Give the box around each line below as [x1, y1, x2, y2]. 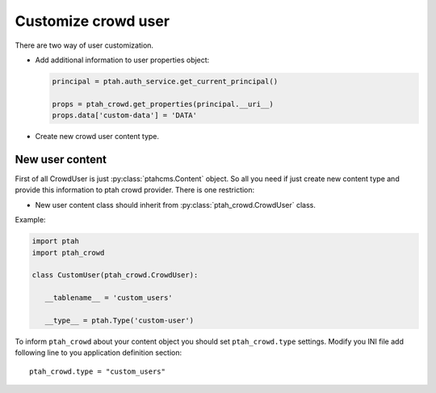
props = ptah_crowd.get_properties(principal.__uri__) [52, 99, 274, 108]
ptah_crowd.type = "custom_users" [29, 366, 166, 376]
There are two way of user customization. [15, 40, 153, 50]
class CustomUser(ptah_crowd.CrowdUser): [31, 271, 199, 280]
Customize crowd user [15, 12, 170, 30]
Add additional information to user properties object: [35, 55, 210, 65]
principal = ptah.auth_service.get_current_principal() [52, 77, 279, 86]
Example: [15, 215, 46, 225]
